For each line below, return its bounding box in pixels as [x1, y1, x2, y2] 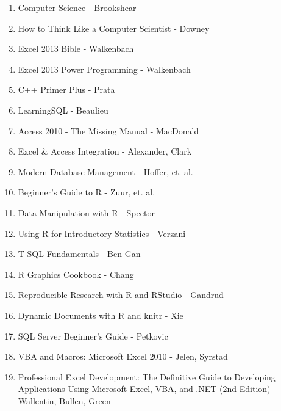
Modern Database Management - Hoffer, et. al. [18, 165, 193, 178]
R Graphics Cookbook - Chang [18, 267, 134, 280]
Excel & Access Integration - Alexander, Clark [18, 145, 192, 158]
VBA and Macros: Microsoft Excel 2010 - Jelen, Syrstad [18, 350, 228, 363]
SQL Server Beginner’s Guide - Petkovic [18, 329, 168, 342]
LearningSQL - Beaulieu [18, 103, 108, 116]
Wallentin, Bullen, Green [18, 394, 111, 407]
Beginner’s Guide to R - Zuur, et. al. [18, 186, 155, 198]
